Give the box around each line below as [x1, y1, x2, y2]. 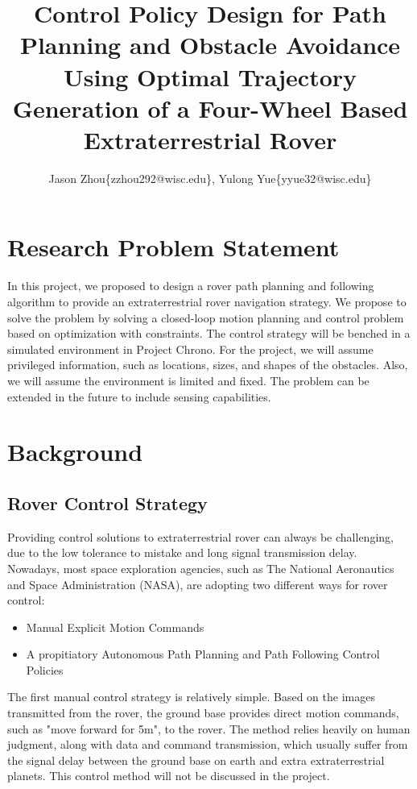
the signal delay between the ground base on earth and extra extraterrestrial [7, 751, 385, 768]
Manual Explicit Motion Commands [26, 618, 204, 635]
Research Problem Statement [7, 230, 340, 264]
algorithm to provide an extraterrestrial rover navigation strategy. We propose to [7, 293, 407, 309]
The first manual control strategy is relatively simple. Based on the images [7, 688, 375, 705]
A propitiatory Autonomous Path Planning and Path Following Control [26, 646, 380, 662]
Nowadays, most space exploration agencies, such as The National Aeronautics [7, 559, 394, 576]
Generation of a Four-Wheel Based [12, 91, 408, 124]
